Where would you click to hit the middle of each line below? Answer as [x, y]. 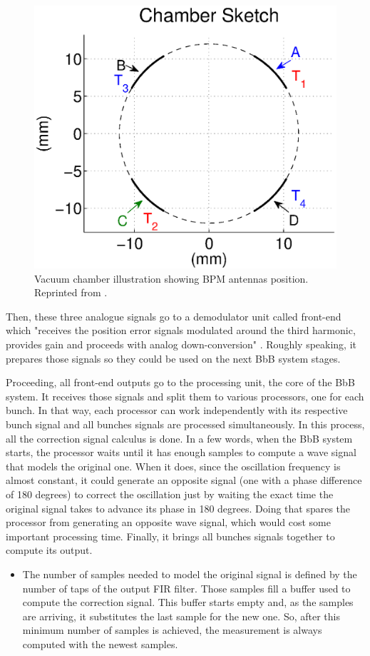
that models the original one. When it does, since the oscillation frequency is [173, 466]
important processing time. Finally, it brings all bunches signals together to [170, 536]
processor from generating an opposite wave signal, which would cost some [168, 522]
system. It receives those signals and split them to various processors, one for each [185, 396]
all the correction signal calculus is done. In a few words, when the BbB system [179, 438]
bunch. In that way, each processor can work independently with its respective [177, 410]
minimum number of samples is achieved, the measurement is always [172, 630]
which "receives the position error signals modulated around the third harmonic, [181, 330]
